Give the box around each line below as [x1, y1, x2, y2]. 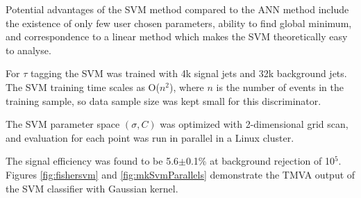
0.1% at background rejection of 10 [185, 154, 335, 168]
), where [169, 79, 204, 94]
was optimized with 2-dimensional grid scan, [160, 117, 349, 131]
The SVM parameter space [6, 117, 120, 131]
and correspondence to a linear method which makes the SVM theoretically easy [6, 29, 348, 44]
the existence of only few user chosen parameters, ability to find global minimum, [6, 15, 352, 30]
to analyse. [6, 42, 51, 57]
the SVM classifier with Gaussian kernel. [6, 181, 178, 195]
